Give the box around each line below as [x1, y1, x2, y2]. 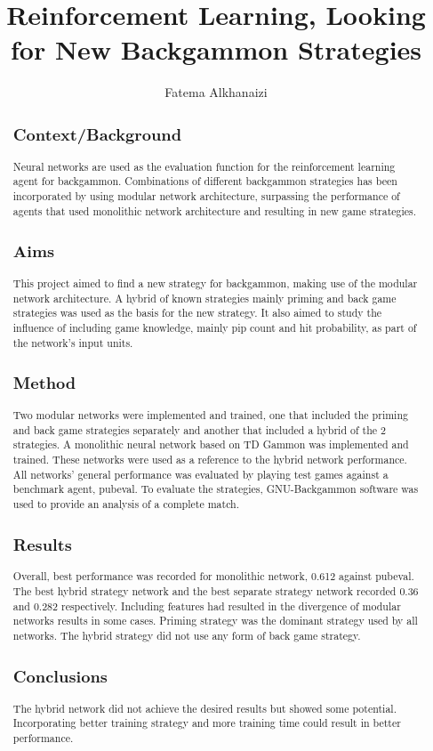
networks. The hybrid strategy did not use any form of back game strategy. [12, 628, 361, 643]
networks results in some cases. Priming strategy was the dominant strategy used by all [12, 613, 418, 628]
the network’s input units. [12, 335, 133, 350]
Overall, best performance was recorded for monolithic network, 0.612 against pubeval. [12, 569, 414, 584]
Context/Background [12, 122, 182, 145]
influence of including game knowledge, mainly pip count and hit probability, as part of [12, 320, 417, 335]
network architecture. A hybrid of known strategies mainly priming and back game [12, 290, 397, 305]
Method [12, 371, 76, 394]
